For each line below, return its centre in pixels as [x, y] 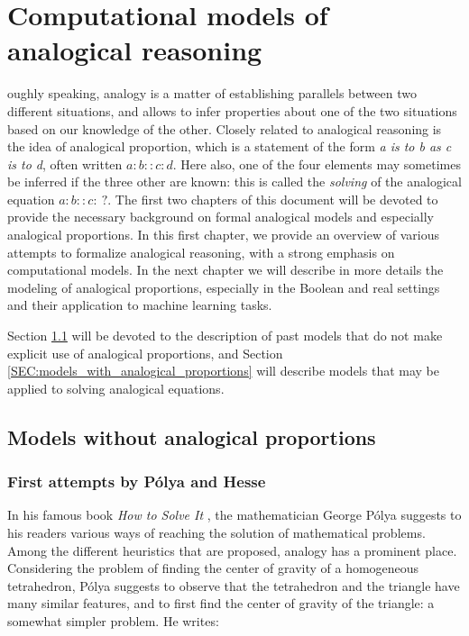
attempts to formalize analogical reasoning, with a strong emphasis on [201, 252]
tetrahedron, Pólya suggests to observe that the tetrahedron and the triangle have [234, 585]
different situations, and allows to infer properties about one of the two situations [232, 110]
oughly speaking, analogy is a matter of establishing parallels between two [212, 93]
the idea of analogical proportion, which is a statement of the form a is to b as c [230, 146]
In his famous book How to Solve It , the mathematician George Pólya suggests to [234, 515]
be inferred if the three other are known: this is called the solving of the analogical [234, 182]
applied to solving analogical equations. [116, 388]
